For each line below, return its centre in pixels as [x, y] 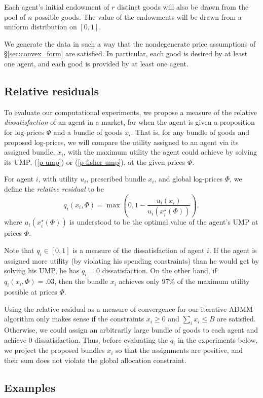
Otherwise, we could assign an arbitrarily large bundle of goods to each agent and [131, 330]
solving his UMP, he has [42, 270]
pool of [15, 16]
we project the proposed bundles [54, 350]
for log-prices [24, 132]
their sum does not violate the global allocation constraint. [95, 360]
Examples [30, 387]
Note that [19, 250]
